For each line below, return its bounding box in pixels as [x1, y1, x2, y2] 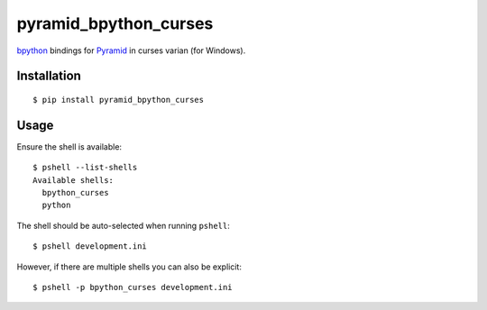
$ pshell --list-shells [32, 162, 138, 173]
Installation [16, 68, 81, 84]
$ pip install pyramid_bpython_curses [32, 95, 205, 105]
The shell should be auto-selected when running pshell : [16, 220, 230, 231]
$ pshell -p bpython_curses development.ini [32, 282, 234, 292]
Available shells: [32, 175, 115, 185]
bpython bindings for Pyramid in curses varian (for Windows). [16, 45, 246, 56]
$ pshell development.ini [32, 242, 148, 251]
